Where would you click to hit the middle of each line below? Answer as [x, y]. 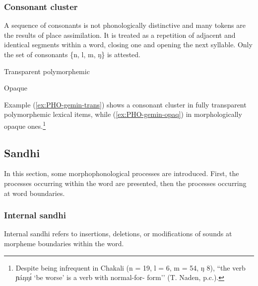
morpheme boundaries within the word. [64, 243]
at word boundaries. [34, 193]
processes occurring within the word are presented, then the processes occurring [125, 183]
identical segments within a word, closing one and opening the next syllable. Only [128, 45]
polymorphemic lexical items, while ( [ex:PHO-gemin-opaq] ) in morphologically [123, 114]
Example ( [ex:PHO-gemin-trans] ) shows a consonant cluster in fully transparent [125, 104]
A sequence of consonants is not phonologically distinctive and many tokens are [125, 25]
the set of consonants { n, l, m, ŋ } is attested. [72, 54]
